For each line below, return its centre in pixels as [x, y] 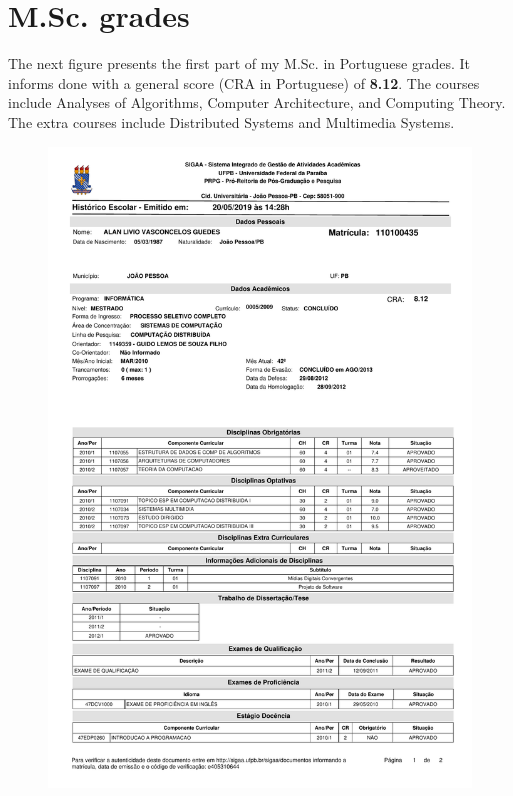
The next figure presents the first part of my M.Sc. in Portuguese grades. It [239, 63]
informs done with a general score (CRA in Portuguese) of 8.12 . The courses [244, 82]
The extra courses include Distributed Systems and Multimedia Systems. [231, 121]
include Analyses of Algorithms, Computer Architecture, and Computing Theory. [257, 102]
